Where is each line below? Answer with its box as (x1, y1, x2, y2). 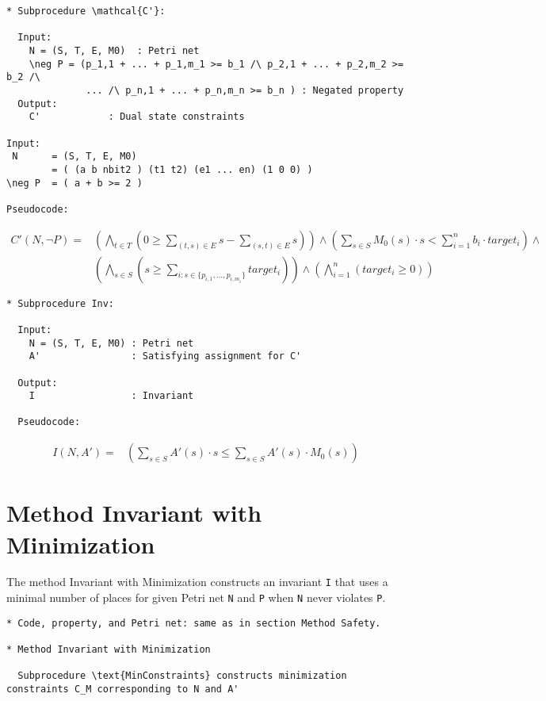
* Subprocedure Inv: (6, 297, 115, 309)
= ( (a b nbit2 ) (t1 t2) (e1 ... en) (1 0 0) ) (52, 163, 313, 175)
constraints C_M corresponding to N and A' (6, 684, 239, 695)
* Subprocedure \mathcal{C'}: (6, 6, 166, 17)
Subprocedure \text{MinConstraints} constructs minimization (17, 670, 347, 682)
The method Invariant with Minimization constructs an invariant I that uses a (6, 573, 388, 590)
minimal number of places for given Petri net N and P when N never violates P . (6, 589, 386, 606)
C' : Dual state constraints (29, 111, 245, 123)
